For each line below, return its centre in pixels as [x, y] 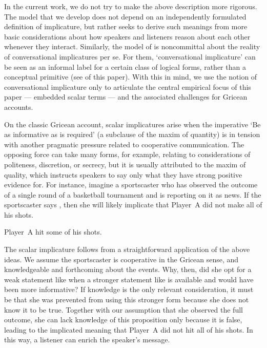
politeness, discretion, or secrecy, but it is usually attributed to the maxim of [125, 164]
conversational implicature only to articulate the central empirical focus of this [128, 86]
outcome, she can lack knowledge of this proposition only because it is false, [123, 320]
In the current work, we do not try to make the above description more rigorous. [131, 6]
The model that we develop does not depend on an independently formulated [125, 16]
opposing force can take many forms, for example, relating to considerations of [127, 154]
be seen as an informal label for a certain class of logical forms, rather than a [125, 66]
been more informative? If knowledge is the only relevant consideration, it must [129, 289]
